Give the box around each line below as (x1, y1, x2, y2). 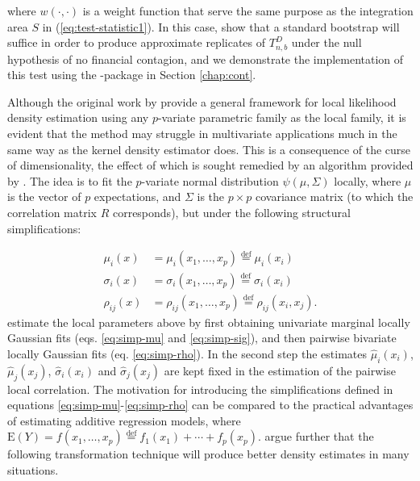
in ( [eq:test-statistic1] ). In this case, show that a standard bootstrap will (42, 18, 400, 35)
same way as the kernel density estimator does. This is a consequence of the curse (7, 140, 411, 157)
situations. (7, 461, 59, 478)
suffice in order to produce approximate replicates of (7, 34, 266, 51)
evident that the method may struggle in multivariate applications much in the (7, 125, 397, 142)
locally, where (334, 172, 401, 189)
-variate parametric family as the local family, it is (157, 109, 406, 126)
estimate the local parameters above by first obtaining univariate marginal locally (7, 313, 410, 330)
